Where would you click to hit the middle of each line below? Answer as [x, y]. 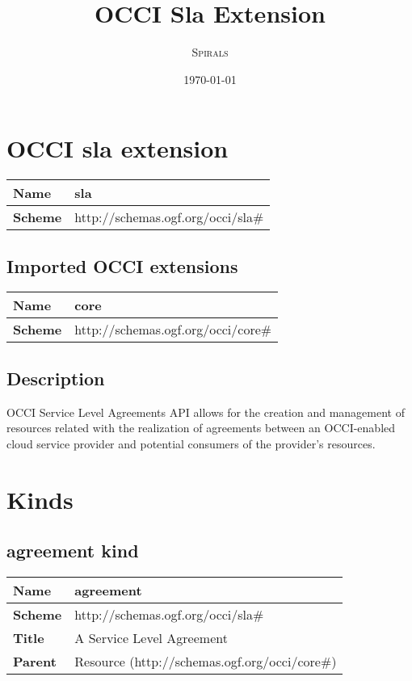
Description [56, 378]
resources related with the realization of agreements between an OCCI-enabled [201, 428]
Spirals [210, 52]
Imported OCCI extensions [122, 265]
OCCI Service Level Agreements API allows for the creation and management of [206, 412]
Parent [35, 662]
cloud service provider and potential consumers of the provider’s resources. [191, 443]
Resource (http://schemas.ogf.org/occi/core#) [206, 662]
